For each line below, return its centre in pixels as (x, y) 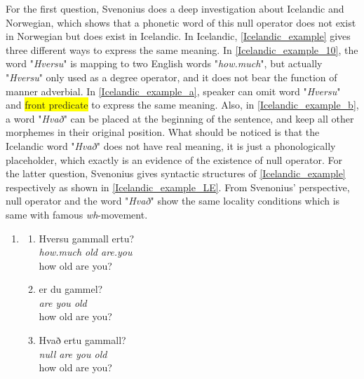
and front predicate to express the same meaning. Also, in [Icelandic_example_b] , (182, 105)
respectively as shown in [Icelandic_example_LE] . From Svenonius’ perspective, (178, 187)
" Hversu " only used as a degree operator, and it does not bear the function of (171, 77)
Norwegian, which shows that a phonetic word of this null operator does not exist (181, 22)
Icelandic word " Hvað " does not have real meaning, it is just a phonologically (171, 145)
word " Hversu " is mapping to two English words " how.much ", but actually (164, 63)
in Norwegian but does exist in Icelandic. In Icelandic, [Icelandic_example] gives (178, 36)
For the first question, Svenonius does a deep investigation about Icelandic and (175, 8)
